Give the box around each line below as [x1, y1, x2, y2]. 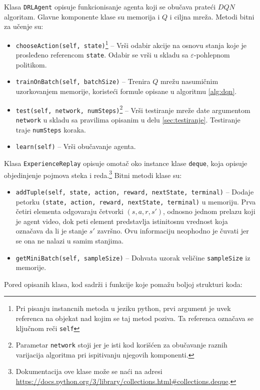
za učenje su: [4, 21, 43, 31]
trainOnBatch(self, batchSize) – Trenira [15, 76, 150, 86]
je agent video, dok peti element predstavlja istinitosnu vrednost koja [15, 215, 228, 226]
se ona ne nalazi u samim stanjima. [15, 235, 124, 245]
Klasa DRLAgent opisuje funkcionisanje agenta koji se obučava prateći [4, 1, 216, 11]
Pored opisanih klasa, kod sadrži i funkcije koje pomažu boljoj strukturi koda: [4, 278, 242, 289]
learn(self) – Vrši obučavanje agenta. [15, 141, 136, 151]
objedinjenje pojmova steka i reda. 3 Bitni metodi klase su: [4, 168, 182, 180]
